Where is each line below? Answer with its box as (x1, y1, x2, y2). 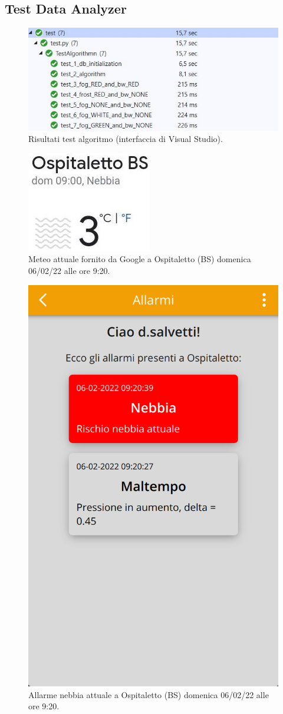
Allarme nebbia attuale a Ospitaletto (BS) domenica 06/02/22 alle (28, 688, 269, 700)
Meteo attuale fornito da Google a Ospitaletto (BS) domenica (28, 253, 251, 265)
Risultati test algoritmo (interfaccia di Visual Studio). (28, 133, 223, 145)
